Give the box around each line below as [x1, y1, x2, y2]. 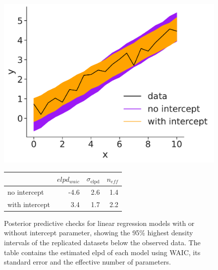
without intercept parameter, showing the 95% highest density [4, 227, 193, 238]
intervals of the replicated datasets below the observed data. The [4, 237, 201, 247]
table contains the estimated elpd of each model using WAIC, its [4, 247, 201, 257]
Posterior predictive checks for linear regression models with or [4, 217, 195, 228]
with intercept [7, 199, 50, 209]
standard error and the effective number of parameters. [4, 257, 171, 267]
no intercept [7, 186, 44, 197]
